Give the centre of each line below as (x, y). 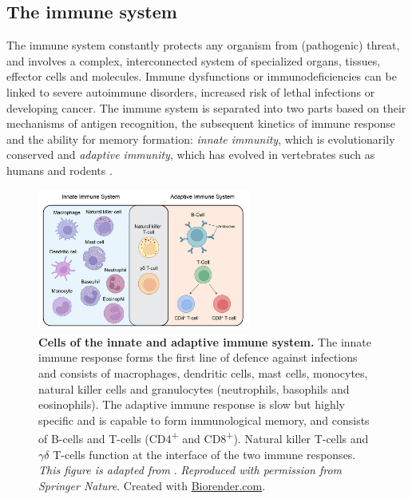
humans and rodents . (59, 170)
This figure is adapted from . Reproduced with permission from (190, 470)
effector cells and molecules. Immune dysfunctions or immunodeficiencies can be (202, 76)
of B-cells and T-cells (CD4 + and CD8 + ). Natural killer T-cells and (204, 438)
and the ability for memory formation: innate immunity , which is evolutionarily (201, 139)
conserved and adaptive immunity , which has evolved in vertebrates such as (191, 154)
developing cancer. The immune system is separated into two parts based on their (206, 107)
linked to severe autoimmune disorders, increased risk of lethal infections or (191, 91)
